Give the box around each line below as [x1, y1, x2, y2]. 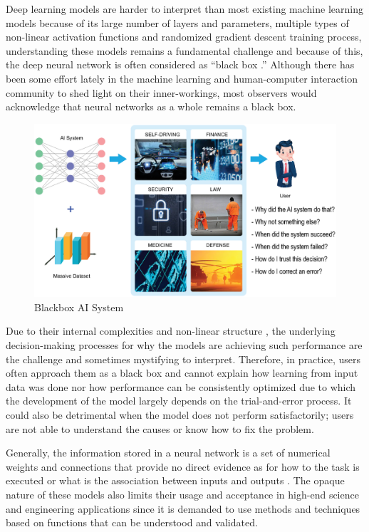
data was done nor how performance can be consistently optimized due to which [6, 379, 356, 394]
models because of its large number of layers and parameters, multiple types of [6, 15, 349, 30]
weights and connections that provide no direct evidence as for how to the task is [6, 459, 360, 474]
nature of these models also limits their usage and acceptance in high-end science [6, 486, 359, 501]
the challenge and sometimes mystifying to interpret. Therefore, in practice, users [6, 351, 360, 366]
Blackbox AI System [34, 299, 124, 314]
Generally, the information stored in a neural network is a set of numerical [6, 445, 331, 460]
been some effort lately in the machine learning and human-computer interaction [6, 71, 358, 85]
